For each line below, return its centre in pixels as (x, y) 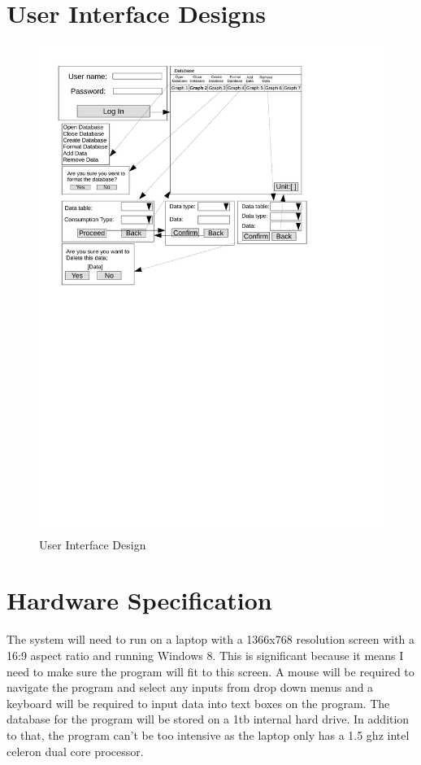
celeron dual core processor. (75, 751)
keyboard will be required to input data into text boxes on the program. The (198, 703)
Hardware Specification (139, 600)
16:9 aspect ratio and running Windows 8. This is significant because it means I (205, 655)
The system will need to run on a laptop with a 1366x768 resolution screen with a (211, 639)
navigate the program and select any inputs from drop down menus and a (190, 687)
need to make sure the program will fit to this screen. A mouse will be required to (210, 671)
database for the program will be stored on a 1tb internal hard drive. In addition (208, 719)
